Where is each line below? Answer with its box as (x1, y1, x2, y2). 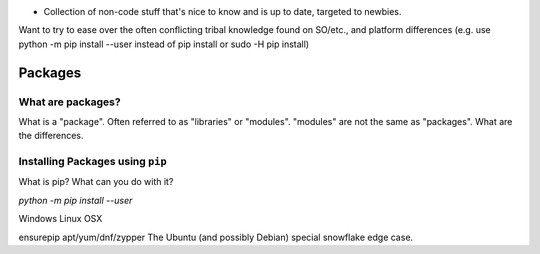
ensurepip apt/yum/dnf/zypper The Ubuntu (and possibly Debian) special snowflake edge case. (18, 231, 414, 243)
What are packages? (18, 95, 121, 109)
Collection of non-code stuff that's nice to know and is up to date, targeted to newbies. (43, 6, 402, 17)
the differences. (18, 130, 84, 142)
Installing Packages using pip (18, 155, 167, 169)
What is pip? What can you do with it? (18, 176, 174, 188)
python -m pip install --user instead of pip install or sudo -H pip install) (18, 38, 310, 50)
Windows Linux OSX (18, 213, 103, 225)
